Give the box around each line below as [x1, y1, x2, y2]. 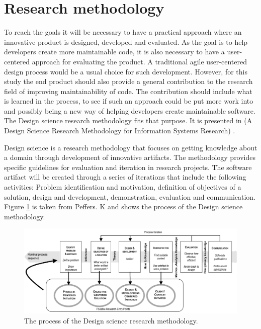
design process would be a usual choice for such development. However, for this [4, 66, 247, 76]
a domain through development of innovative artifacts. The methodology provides [4, 152, 256, 162]
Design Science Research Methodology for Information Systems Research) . [4, 125, 235, 136]
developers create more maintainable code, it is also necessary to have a [4, 46, 225, 57]
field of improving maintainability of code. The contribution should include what [4, 86, 252, 96]
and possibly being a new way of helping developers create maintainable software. [4, 105, 255, 116]
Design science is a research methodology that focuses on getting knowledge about [4, 142, 257, 152]
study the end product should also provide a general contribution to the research [4, 76, 253, 87]
